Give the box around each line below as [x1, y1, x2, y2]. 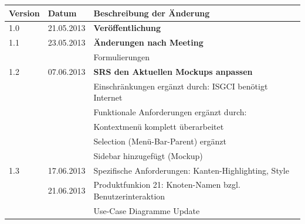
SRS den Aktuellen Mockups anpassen [93, 65, 253, 77]
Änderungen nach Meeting [93, 36, 204, 49]
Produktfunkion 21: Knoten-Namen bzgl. [93, 178, 240, 191]
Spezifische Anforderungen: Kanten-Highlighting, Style [93, 164, 289, 176]
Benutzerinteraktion [93, 189, 165, 202]
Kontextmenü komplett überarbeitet [93, 120, 224, 132]
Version [9, 6, 40, 19]
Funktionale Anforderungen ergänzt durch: [93, 106, 247, 118]
